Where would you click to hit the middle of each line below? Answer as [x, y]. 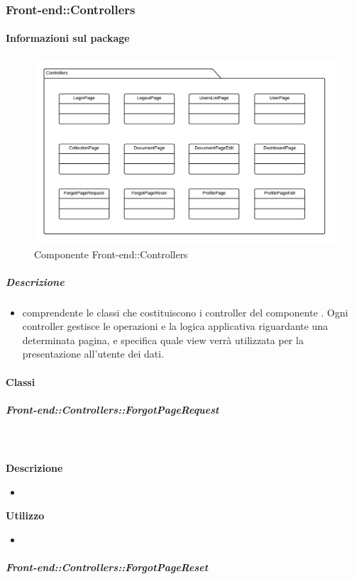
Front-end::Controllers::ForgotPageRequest [112, 409]
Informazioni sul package [68, 38]
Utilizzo [25, 515]
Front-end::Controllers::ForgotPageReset [107, 567]
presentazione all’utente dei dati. [93, 354]
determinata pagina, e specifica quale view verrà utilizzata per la [163, 340]
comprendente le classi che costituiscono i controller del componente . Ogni [185, 312]
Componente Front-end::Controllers [111, 254]
